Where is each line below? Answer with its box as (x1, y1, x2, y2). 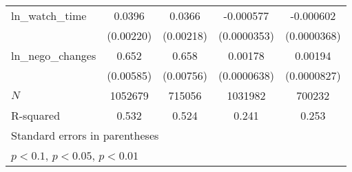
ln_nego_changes (11, 47, 96, 63)
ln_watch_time (11, 8, 87, 23)
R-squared (11, 107, 61, 123)
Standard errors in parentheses (11, 127, 159, 143)
